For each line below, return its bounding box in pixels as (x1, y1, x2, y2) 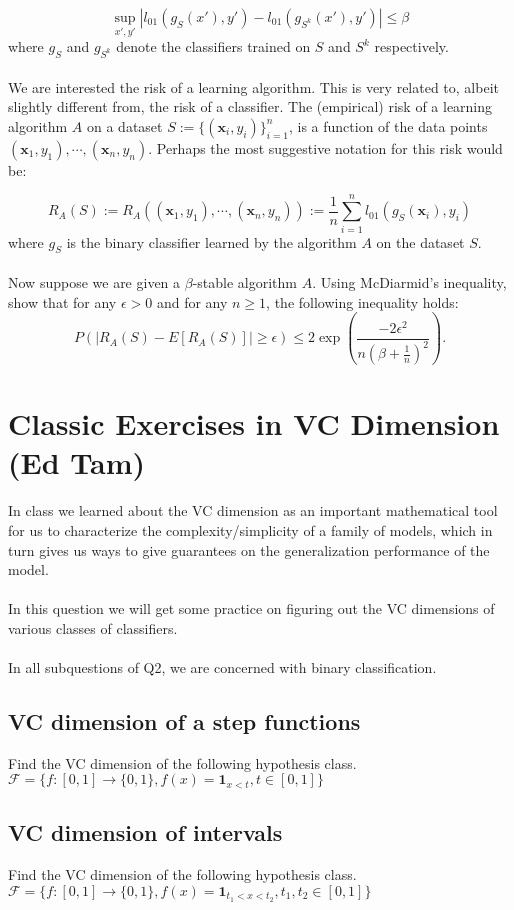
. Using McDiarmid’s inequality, (312, 271, 507, 292)
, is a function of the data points (288, 115, 488, 136)
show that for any (8, 291, 117, 312)
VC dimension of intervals (8, 817, 283, 848)
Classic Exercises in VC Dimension (8, 403, 500, 444)
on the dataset (376, 231, 465, 252)
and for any (156, 291, 228, 312)
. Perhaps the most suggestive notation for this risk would (148, 137, 503, 158)
